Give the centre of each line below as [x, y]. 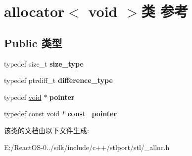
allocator [34, 11]
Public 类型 [33, 42]
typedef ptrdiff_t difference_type [58, 80]
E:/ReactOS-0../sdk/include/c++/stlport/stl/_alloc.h [87, 147]
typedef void [23, 97]
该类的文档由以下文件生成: [47, 130]
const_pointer [92, 114]
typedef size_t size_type [44, 63]
